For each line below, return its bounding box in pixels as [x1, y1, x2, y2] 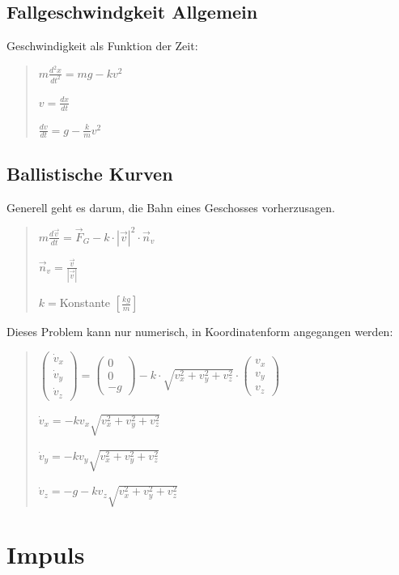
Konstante [59, 294, 111, 311]
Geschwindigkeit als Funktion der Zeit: [6, 37, 198, 54]
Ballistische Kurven [6, 160, 173, 185]
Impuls [6, 538, 85, 571]
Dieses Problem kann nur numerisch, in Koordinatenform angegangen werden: [6, 323, 393, 340]
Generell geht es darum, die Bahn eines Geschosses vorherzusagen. [6, 198, 335, 215]
